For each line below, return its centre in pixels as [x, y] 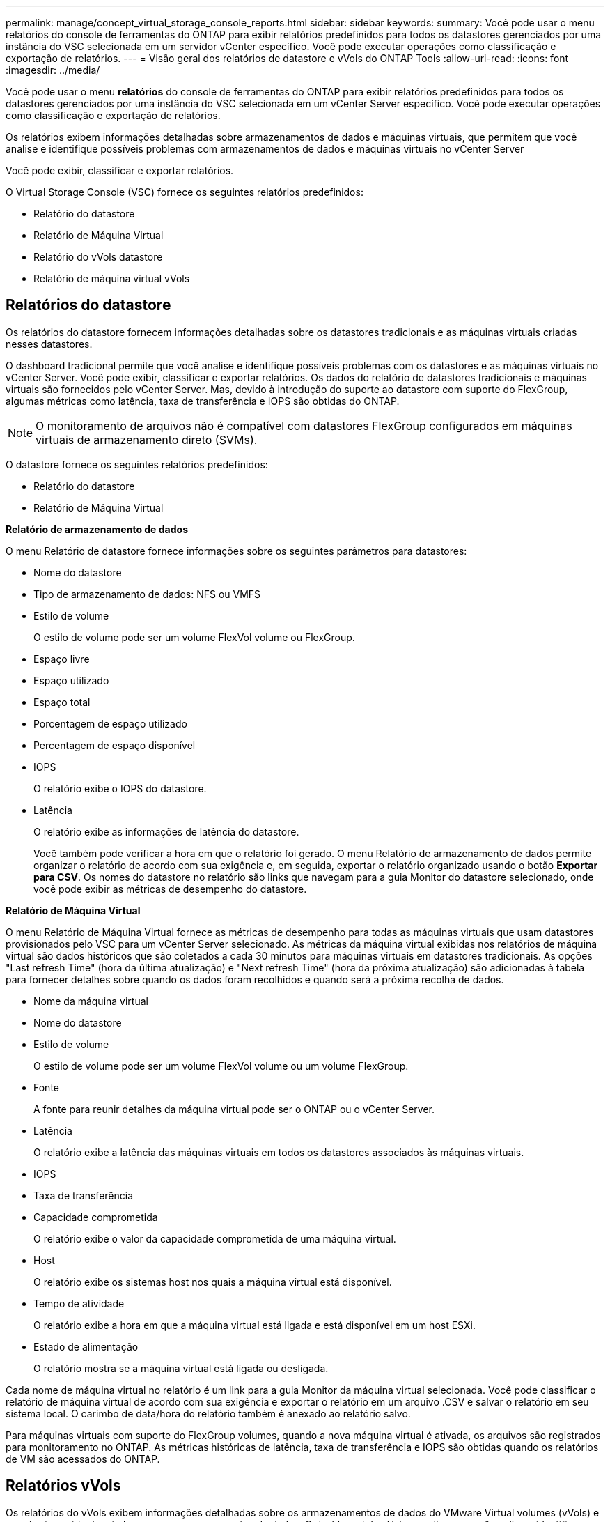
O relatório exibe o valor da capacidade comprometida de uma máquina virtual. [215, 1238]
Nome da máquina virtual [91, 1001]
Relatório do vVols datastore [98, 257]
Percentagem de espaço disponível [115, 745]
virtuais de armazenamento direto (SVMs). [147, 439]
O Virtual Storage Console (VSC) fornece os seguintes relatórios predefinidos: [185, 192]
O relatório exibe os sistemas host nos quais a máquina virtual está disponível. [213, 1282]
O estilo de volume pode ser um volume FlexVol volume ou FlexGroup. [194, 637]
